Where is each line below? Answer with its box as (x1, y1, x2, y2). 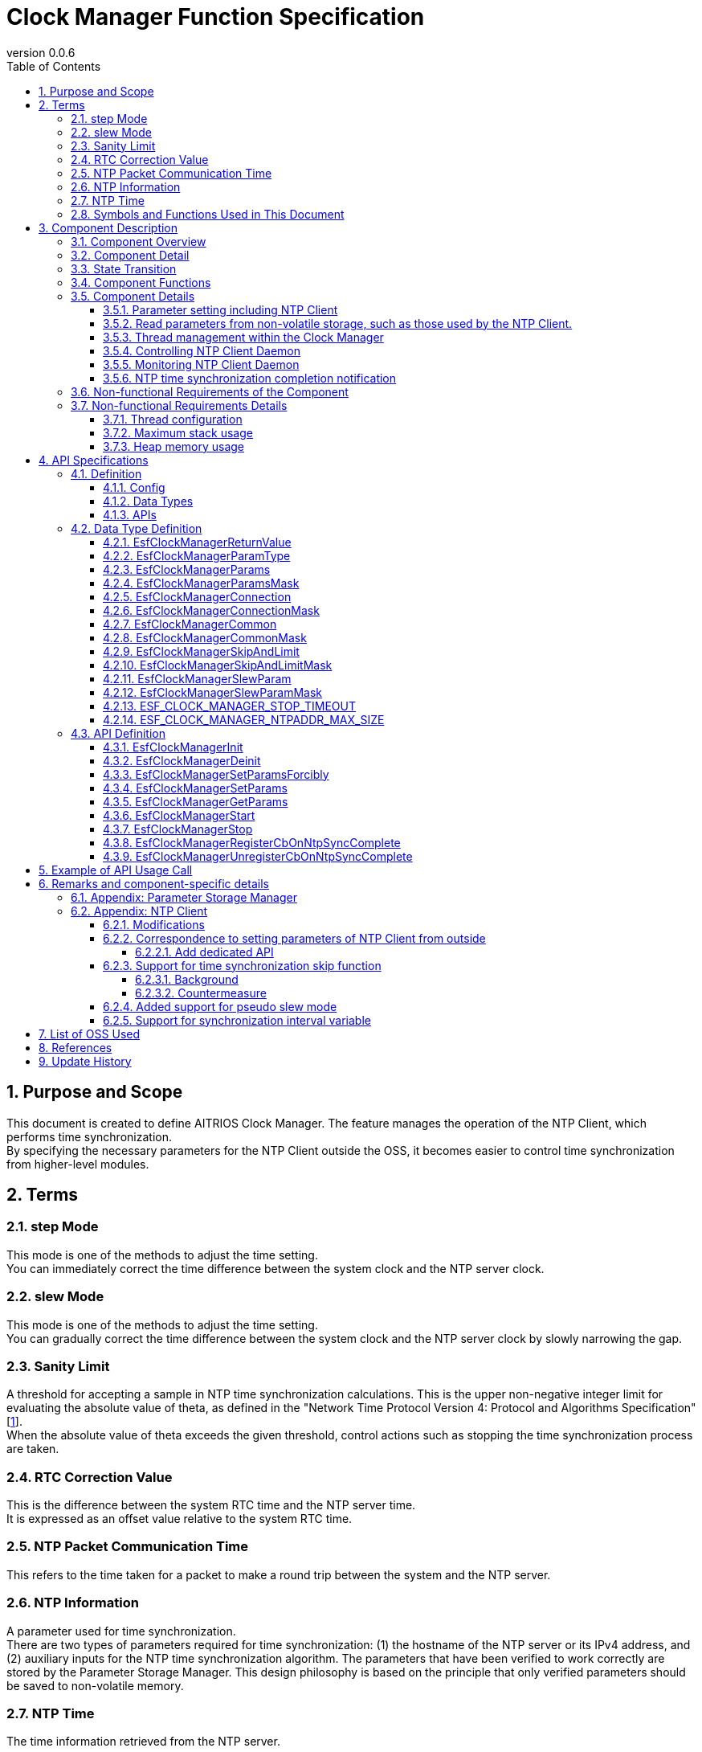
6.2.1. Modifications (103, 917, 205, 931)
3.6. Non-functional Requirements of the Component (71, 384, 349, 399)
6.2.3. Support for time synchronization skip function (103, 958, 382, 972)
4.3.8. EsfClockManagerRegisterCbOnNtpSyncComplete (103, 835, 401, 849)
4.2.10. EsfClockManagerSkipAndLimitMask (103, 657, 333, 672)
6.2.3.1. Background (135, 972, 239, 986)
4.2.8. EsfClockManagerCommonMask (103, 630, 307, 645)
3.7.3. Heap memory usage (103, 439, 245, 453)
